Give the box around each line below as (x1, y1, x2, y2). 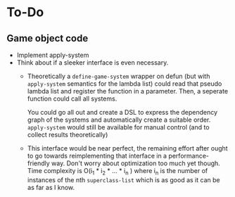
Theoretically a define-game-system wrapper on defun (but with (27, 72, 210, 80)
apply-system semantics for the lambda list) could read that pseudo (27, 80, 222, 88)
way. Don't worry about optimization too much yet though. (51, 159, 221, 167)
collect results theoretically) (27, 131, 108, 139)
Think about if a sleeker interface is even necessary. (16, 58, 169, 67)
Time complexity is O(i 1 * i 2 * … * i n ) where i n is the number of (27, 167, 208, 177)
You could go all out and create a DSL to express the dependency (27, 108, 218, 116)
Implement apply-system (16, 51, 89, 59)
